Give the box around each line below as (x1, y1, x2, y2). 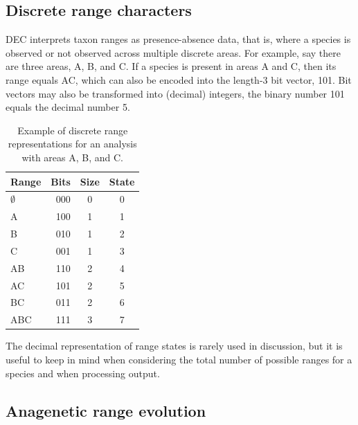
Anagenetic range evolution (6, 399, 206, 421)
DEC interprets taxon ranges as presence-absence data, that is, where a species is (6, 32, 351, 46)
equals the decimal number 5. (6, 100, 130, 114)
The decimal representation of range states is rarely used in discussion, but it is (6, 338, 343, 353)
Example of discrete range (17, 123, 128, 137)
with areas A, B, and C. (21, 150, 123, 164)
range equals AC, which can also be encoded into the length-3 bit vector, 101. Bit (6, 72, 352, 87)
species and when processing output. (6, 365, 160, 380)
